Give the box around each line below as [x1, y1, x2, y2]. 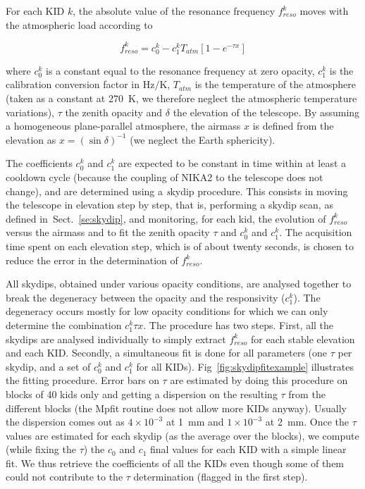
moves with [299, 4, 349, 18]
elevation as [6, 132, 56, 147]
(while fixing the [6, 442, 76, 457]
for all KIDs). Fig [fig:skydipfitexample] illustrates [136, 359, 354, 373]
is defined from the [252, 118, 334, 133]
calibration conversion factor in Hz [6, 77, 155, 92]
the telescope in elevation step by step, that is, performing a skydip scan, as [6, 197, 333, 212]
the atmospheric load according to [6, 17, 153, 32]
